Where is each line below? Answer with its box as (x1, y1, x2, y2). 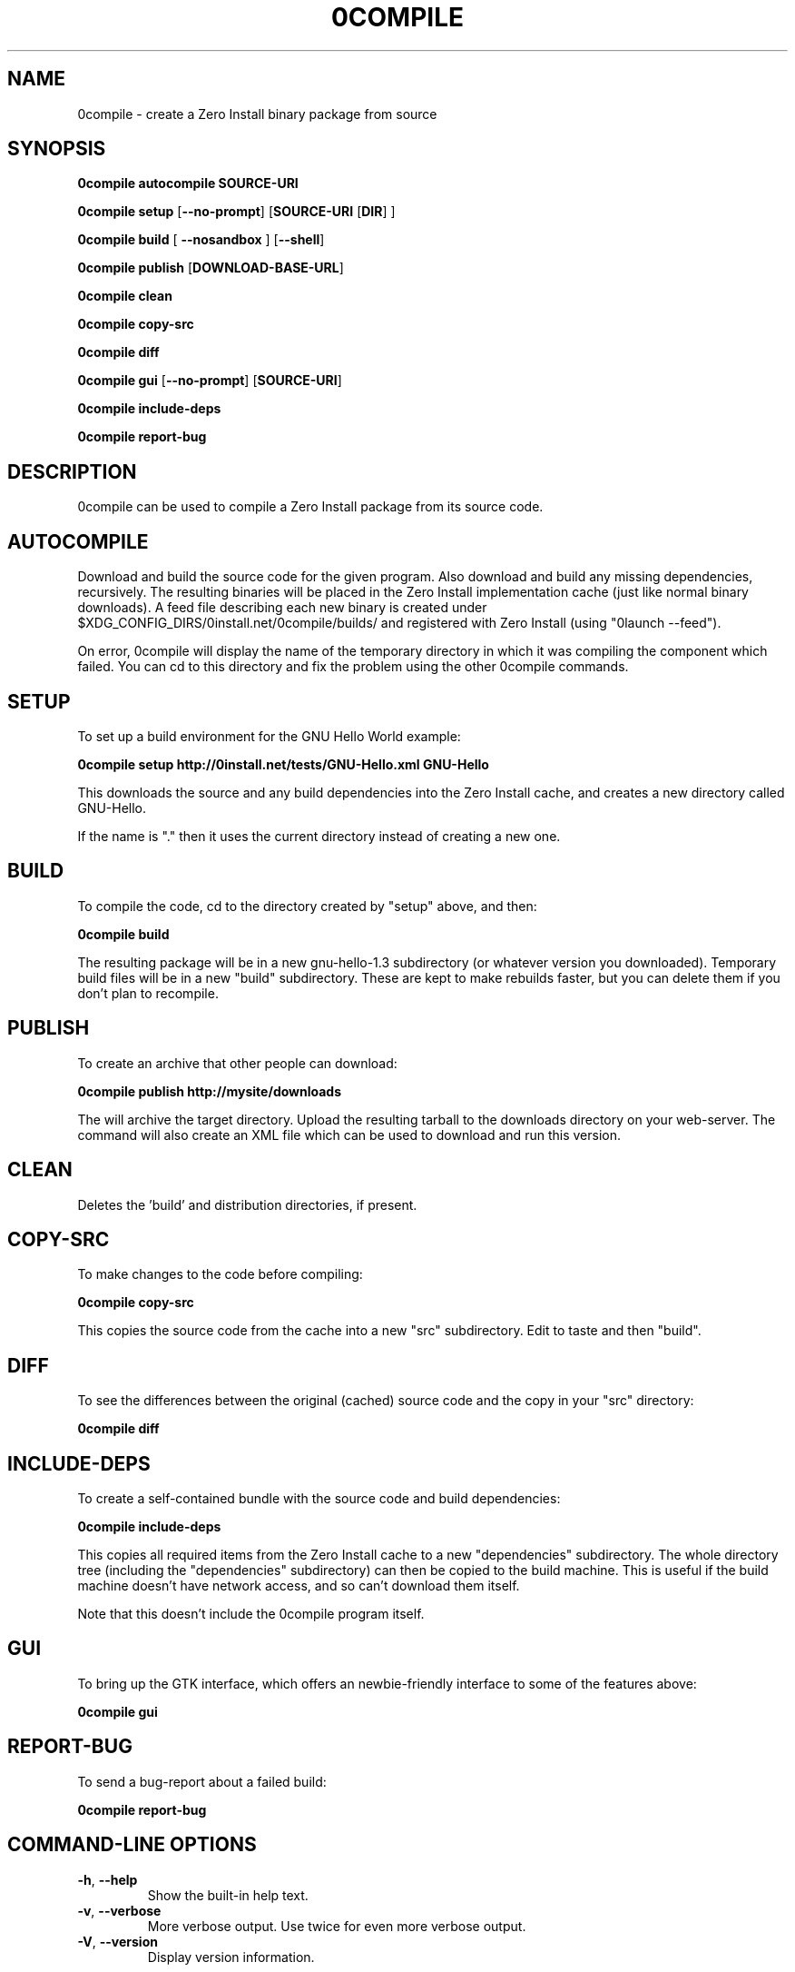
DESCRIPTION (7, 460, 137, 483)
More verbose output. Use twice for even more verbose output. (147, 1917, 526, 1934)
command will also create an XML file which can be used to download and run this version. (77, 1126, 621, 1143)
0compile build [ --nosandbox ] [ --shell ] (77, 232, 325, 248)
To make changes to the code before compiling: (77, 1266, 363, 1283)
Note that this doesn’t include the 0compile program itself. (77, 1606, 425, 1622)
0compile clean (77, 288, 172, 304)
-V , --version (77, 1933, 158, 1949)
